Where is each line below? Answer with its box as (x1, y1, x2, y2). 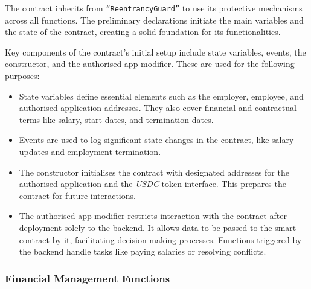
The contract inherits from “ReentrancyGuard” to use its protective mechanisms (5, 2, 303, 14)
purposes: (5, 69, 40, 82)
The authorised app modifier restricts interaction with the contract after (19, 209, 287, 222)
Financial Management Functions (5, 270, 170, 285)
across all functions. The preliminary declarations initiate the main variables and (5, 13, 304, 26)
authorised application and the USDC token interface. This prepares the (19, 177, 286, 190)
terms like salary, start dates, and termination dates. (19, 113, 214, 125)
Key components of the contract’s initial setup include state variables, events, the (5, 45, 306, 58)
